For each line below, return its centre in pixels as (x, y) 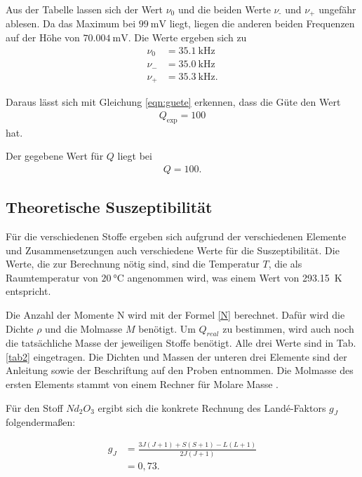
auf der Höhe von (43, 37)
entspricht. (28, 291)
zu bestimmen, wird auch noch (288, 328)
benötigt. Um (167, 328)
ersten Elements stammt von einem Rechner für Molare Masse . (142, 384)
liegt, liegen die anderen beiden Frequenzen (262, 23)
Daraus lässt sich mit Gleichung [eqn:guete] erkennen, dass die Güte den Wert (173, 102)
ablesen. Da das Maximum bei (71, 23)
